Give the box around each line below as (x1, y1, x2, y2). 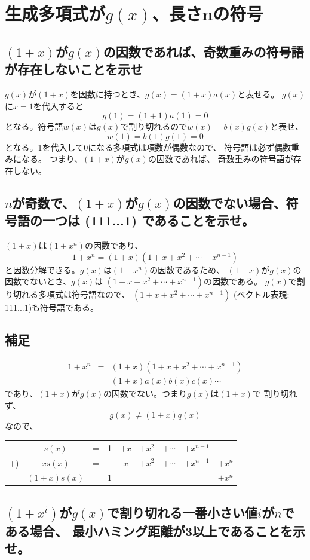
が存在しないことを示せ (5, 60, 143, 78)
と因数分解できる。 (5, 263, 80, 276)
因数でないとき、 (5, 275, 72, 287)
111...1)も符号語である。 (5, 301, 99, 314)
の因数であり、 (84, 239, 143, 252)
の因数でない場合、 (173, 193, 286, 212)
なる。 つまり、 (21, 152, 83, 165)
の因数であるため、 (149, 263, 225, 276)
